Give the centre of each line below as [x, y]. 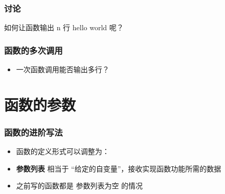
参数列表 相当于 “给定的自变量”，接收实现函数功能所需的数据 [119, 168]
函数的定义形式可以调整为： [63, 151]
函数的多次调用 [33, 50]
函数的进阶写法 [33, 132]
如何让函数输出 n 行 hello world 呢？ [64, 27]
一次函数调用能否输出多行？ [63, 69]
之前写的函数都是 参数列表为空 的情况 [80, 186]
